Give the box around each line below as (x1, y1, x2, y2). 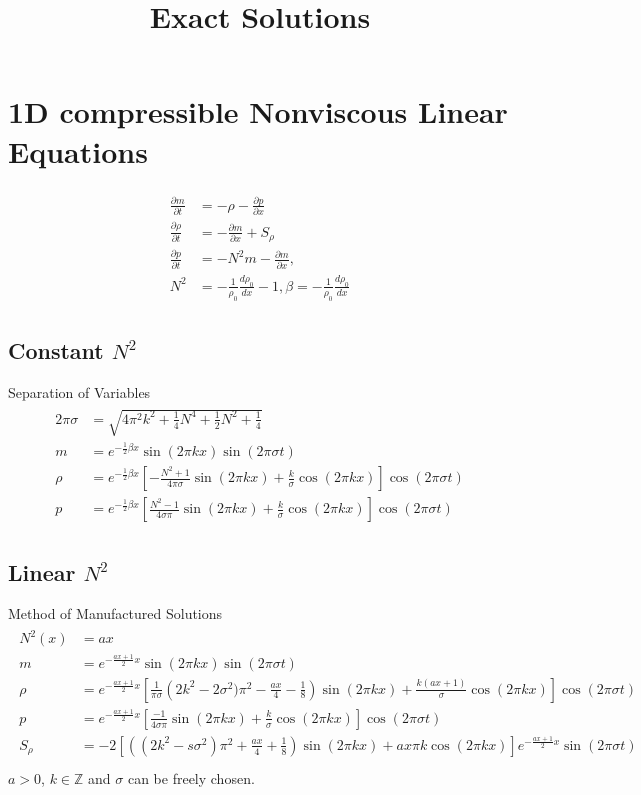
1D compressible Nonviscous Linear (8, 91, 508, 132)
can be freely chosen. (127, 767, 255, 788)
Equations (8, 130, 148, 171)
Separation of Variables (8, 381, 151, 402)
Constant (8, 335, 104, 366)
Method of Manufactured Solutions (8, 603, 223, 624)
